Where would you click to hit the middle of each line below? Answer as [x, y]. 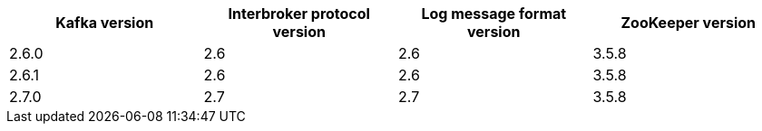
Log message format [494, 14]
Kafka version [105, 23]
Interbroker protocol [299, 14]
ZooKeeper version [689, 23]
